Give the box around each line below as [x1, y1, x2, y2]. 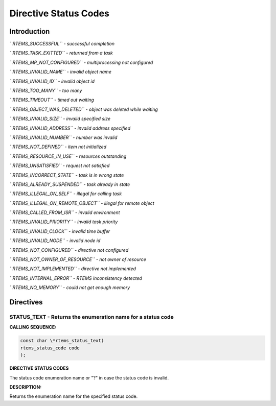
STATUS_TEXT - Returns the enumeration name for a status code [9, 314, 174, 320]
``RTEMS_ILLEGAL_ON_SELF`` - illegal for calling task [9, 190, 122, 197]
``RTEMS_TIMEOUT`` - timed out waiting [9, 97, 95, 103]
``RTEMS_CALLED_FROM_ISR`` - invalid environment [9, 209, 120, 216]
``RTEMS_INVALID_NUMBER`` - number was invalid [9, 134, 118, 140]
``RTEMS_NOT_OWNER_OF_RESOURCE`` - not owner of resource [9, 256, 147, 262]
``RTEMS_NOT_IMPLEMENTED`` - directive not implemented [9, 266, 136, 272]
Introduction [9, 27, 50, 36]
